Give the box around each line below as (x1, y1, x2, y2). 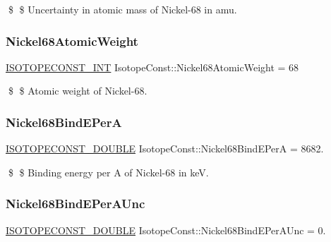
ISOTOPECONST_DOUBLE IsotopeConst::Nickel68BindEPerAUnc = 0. (6, 222, 326, 237)
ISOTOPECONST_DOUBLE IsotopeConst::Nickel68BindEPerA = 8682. (6, 141, 324, 156)
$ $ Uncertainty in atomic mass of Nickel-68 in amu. (8, 2, 237, 16)
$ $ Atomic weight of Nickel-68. (8, 83, 148, 98)
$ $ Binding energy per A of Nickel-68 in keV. (8, 164, 209, 179)
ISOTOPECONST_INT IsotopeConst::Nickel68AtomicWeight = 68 (6, 59, 299, 74)
